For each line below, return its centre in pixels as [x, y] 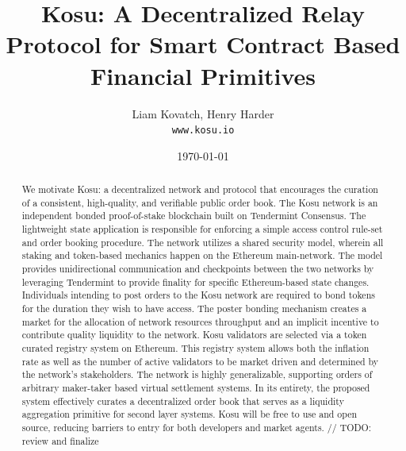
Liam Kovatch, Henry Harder [203, 113]
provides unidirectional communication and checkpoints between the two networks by [198, 269]
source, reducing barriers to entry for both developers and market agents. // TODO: [197, 427]
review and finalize [60, 440]
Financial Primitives [203, 75]
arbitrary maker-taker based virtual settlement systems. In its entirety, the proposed [196, 387]
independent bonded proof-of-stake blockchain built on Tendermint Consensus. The [194, 216]
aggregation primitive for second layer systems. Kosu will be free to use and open [190, 414]
